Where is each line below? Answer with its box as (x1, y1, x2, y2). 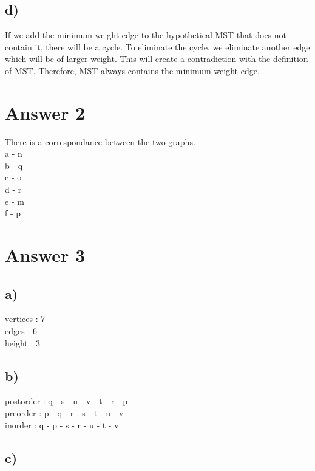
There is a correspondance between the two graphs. (5, 135, 195, 148)
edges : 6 (5, 325, 37, 337)
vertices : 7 (5, 312, 46, 325)
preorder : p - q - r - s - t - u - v (5, 407, 124, 419)
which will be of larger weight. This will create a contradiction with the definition (5, 52, 308, 65)
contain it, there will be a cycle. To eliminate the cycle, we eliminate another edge (5, 40, 310, 53)
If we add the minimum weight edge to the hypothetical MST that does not (5, 29, 287, 41)
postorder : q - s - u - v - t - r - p (5, 394, 128, 407)
